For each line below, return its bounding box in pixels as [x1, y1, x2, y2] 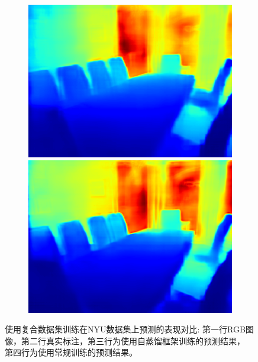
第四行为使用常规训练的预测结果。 [5, 346, 137, 358]
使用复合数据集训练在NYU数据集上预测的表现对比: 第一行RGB [5, 323, 246, 335]
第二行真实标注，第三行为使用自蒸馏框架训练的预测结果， [21, 334, 245, 347]
